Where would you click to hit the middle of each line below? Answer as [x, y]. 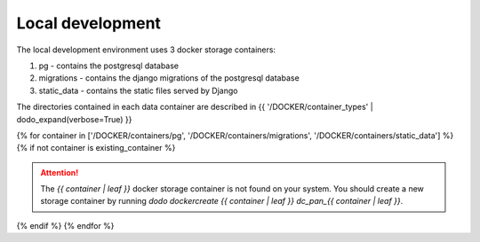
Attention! [60, 172]
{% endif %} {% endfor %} [65, 225]
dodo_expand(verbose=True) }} [74, 119]
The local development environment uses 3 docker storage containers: [146, 50]
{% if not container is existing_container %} [96, 148]
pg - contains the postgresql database [109, 66]
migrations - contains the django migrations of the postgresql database [169, 78]
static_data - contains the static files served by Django [138, 90]
